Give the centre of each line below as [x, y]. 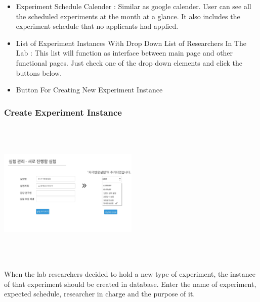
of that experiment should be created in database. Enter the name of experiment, [130, 284]
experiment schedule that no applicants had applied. [97, 26]
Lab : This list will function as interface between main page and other [124, 53]
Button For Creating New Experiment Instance [89, 90]
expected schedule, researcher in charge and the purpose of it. [100, 294]
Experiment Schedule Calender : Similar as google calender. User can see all [134, 6]
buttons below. [39, 72]
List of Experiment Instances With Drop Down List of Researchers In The [131, 43]
